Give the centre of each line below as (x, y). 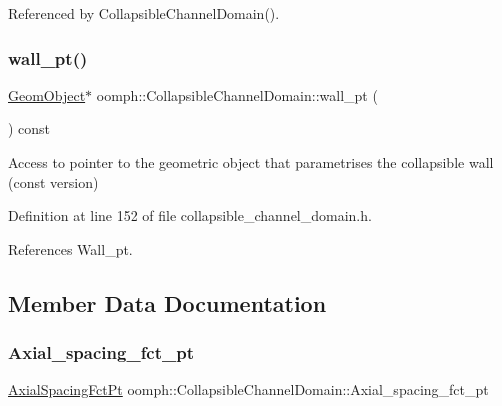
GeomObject (47, 94)
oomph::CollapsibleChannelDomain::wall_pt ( (237, 94)
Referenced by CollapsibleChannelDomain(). (144, 13)
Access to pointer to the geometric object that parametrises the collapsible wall (251, 162)
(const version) (53, 181)
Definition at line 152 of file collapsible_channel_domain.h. (190, 215)
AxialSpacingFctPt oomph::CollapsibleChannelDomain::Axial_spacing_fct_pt (248, 389)
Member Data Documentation (167, 302)
